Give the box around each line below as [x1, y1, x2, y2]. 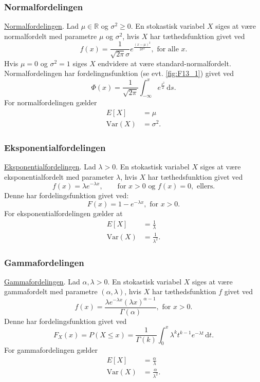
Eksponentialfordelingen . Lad [4, 161, 96, 172]
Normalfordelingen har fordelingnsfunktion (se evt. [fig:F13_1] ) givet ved [4, 68, 234, 79]
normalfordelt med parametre [4, 30, 97, 41]
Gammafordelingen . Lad [4, 276, 80, 286]
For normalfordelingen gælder [4, 97, 97, 108]
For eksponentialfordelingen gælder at [4, 208, 123, 219]
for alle [157, 45, 179, 53]
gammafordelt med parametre [4, 286, 98, 297]
